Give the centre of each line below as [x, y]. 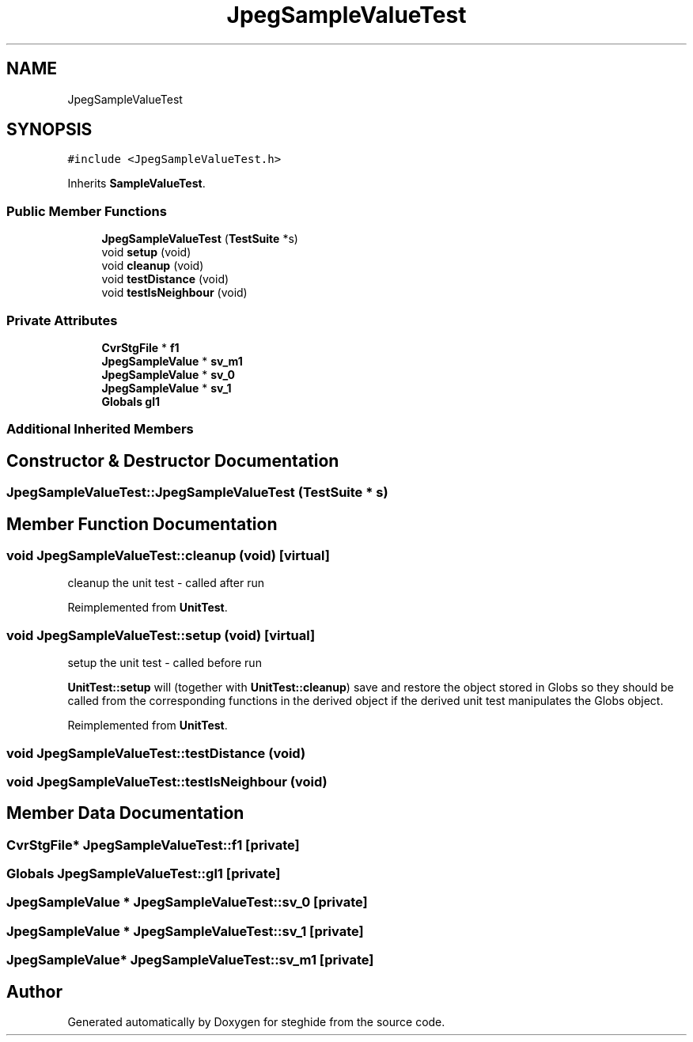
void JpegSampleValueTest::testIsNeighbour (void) [167, 781]
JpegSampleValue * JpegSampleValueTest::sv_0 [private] [187, 902]
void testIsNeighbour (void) [174, 293]
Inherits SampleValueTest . [136, 184]
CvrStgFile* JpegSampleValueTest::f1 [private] [153, 845]
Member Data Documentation [125, 813]
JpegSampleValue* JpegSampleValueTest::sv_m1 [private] [190, 960]
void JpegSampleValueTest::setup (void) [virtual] [161, 635]
